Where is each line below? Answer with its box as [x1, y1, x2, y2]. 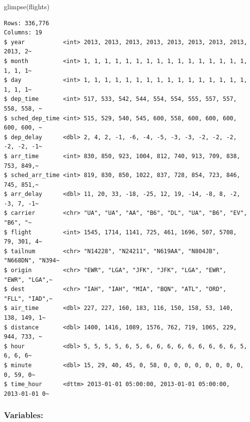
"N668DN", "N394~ [4, 257, 60, 264]
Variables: [4, 409, 43, 421]
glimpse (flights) [4, 1, 50, 11]
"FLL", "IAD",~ [4, 295, 53, 302]
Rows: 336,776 [4, 19, 50, 27]
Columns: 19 [4, 29, 42, 36]
